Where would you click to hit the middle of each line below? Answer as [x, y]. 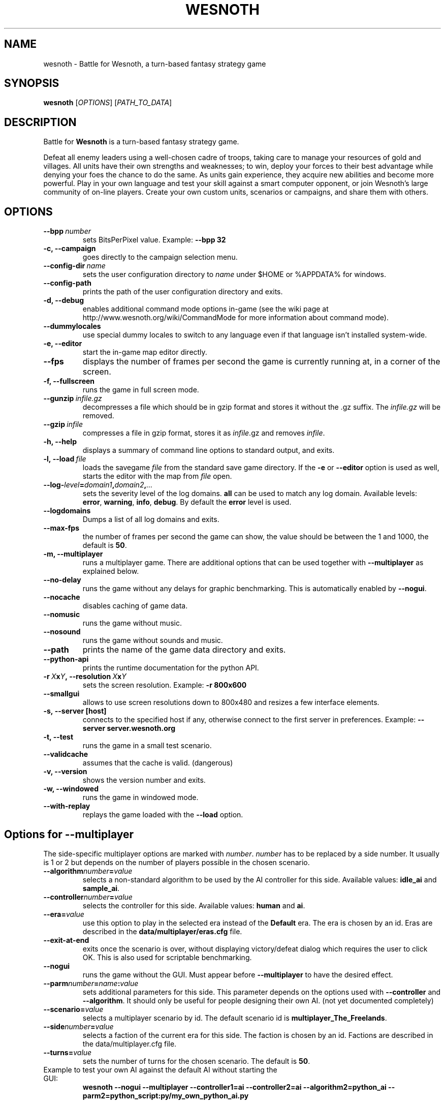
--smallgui [61, 694]
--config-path [67, 283]
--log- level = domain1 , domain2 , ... [98, 485]
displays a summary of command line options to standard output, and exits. [209, 450]
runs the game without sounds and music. [153, 640]
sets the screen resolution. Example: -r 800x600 [165, 685]
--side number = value [78, 1026]
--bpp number [67, 231]
